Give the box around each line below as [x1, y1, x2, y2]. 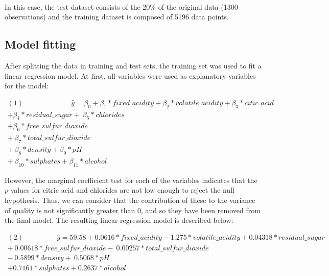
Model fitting [5, 36, 76, 52]
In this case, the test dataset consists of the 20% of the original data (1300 [5, 1, 238, 12]
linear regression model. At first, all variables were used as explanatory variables [5, 70, 256, 81]
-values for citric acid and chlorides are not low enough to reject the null [8, 185, 234, 195]
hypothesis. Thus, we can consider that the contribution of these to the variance [5, 194, 255, 205]
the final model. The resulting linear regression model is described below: [5, 215, 233, 225]
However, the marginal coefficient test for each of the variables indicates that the [5, 174, 257, 185]
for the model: [5, 80, 49, 91]
